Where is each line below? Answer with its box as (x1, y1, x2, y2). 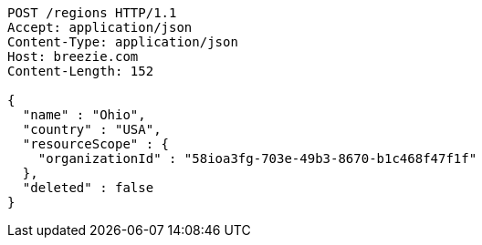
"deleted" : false (22, 180, 154, 195)
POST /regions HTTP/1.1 (7, 5, 177, 20)
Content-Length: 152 (7, 64, 154, 78)
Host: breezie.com (7, 49, 139, 64)
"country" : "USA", (22, 122, 162, 137)
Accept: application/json (7, 20, 193, 35)
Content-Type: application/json (7, 35, 238, 49)
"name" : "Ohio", (22, 107, 146, 122)
